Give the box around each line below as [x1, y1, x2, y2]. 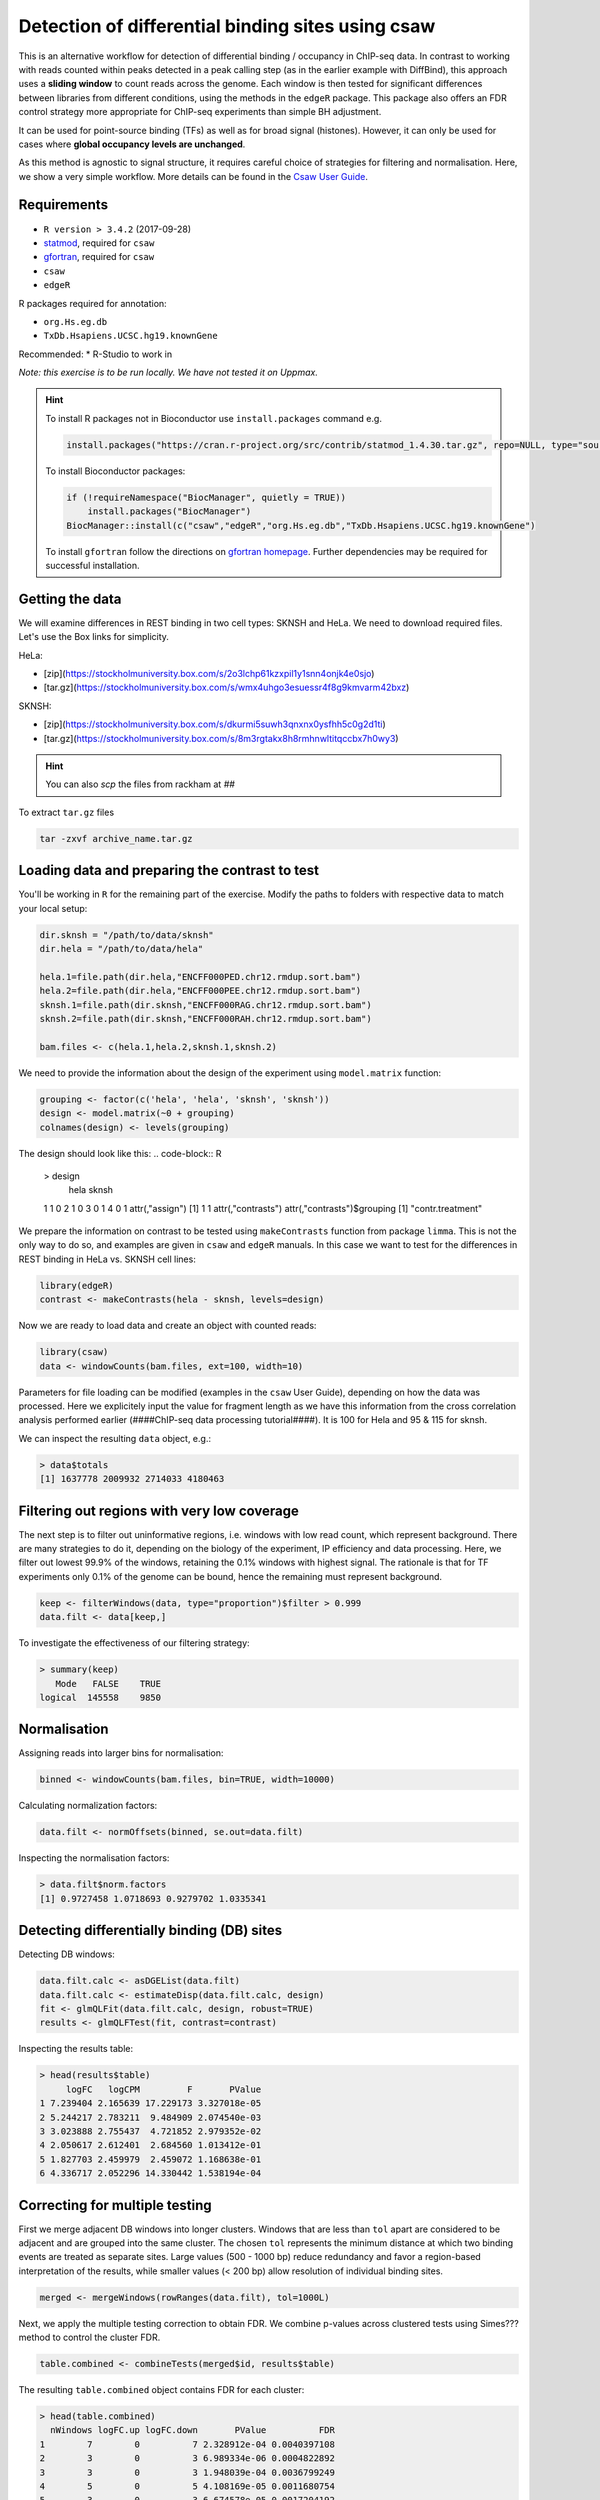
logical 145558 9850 [39, 1691, 162, 1703]
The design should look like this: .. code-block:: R [18, 1147, 222, 1159]
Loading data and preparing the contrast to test [18, 862, 320, 879]
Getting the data [18, 590, 122, 607]
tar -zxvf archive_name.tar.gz [39, 833, 194, 844]
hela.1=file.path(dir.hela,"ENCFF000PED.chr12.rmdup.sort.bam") [39, 971, 362, 982]
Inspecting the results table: [18, 2043, 134, 2055]
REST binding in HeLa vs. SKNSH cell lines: [18, 1253, 197, 1265]
